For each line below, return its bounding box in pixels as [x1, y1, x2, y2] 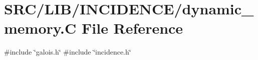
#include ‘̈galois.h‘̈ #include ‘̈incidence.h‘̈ [4, 47, 131, 57]
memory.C [4, 18, 77, 38]
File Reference [82, 18, 183, 38]
